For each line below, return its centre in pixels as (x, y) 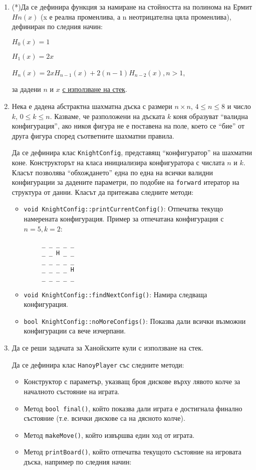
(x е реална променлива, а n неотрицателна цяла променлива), (136, 16)
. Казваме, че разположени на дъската (107, 116)
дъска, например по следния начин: (78, 462)
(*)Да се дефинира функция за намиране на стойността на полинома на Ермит (132, 7)
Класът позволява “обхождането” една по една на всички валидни (112, 172)
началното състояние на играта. (72, 391)
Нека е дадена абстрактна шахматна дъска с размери (92, 106)
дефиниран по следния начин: (57, 26)
